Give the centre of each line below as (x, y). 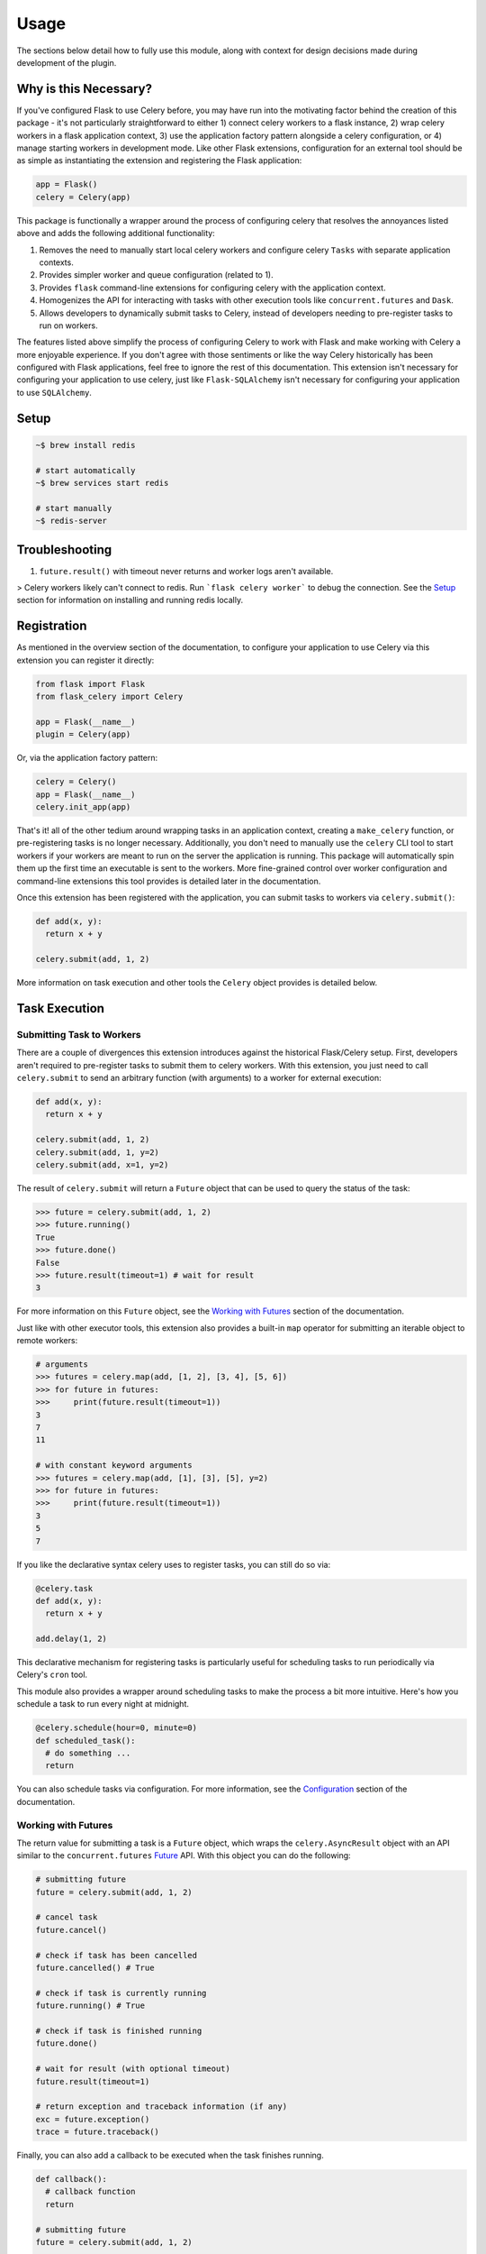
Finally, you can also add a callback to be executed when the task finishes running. (170, 2156)
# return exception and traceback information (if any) (162, 2107)
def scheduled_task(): (85, 1741)
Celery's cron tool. (52, 1675)
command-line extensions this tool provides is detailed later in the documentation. (169, 881)
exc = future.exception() (93, 2119)
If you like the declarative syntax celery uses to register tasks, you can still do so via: (174, 1564)
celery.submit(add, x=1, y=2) (102, 1165)
